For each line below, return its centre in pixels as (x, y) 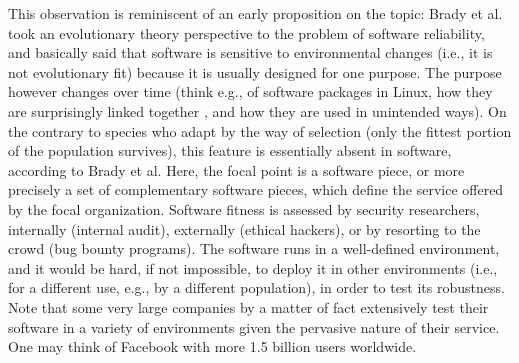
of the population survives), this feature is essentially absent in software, (230, 150)
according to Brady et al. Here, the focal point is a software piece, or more (236, 169)
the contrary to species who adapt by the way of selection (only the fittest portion (260, 130)
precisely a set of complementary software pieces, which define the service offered (256, 189)
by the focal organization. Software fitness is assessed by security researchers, (244, 208)
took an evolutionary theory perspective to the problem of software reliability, (246, 32)
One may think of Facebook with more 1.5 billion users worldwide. (212, 346)
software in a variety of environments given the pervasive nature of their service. (254, 326)
